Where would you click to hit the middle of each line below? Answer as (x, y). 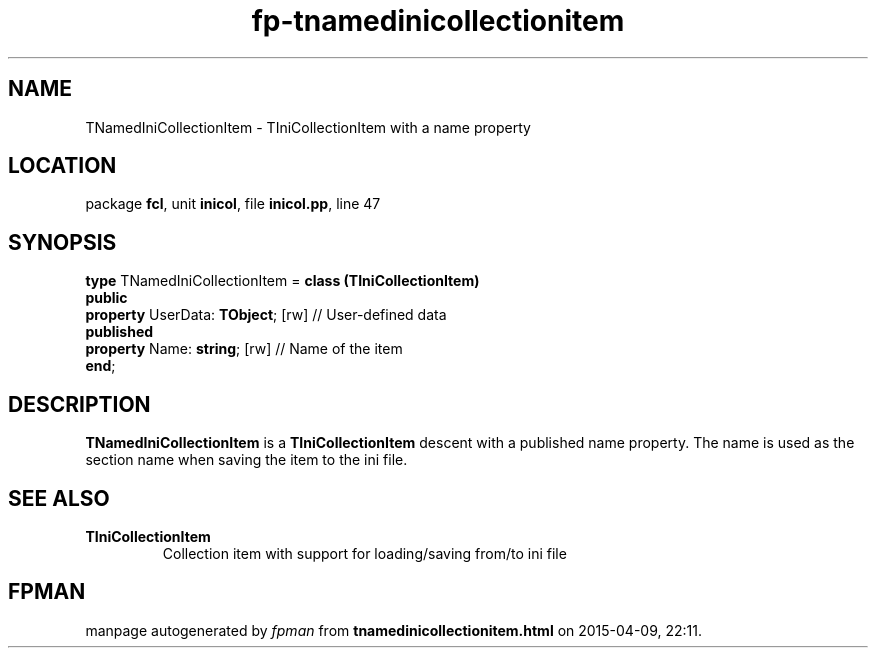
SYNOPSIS (62, 242)
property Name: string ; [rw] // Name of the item (244, 349)
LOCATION (62, 166)
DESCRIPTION (79, 404)
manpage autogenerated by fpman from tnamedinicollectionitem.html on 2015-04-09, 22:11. (394, 630)
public (106, 298)
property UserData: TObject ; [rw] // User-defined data (266, 315)
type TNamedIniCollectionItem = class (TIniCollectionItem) (282, 281)
